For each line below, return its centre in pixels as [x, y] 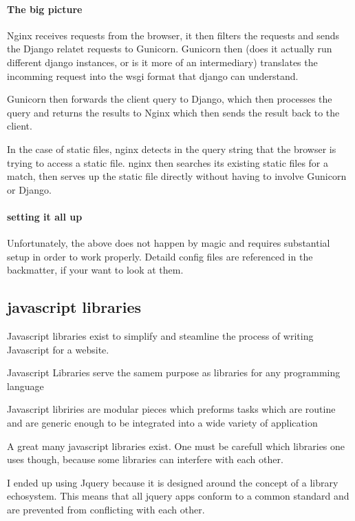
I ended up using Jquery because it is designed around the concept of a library [173, 482]
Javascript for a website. [58, 349]
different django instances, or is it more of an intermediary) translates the [162, 62]
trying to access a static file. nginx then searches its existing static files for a [168, 162]
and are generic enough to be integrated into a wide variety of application [162, 423]
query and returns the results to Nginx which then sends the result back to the [173, 112]
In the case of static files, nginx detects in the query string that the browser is [172, 149]
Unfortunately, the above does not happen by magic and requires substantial [169, 243]
